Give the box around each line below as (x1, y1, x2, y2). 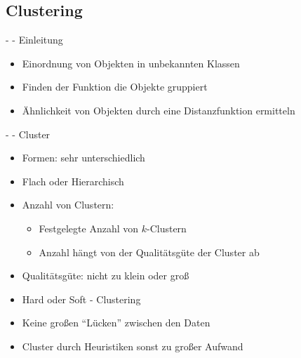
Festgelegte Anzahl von (39, 220, 139, 235)
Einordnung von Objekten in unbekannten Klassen (22, 55, 240, 70)
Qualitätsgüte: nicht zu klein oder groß (22, 268, 189, 283)
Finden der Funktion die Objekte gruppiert (22, 79, 208, 94)
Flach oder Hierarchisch (22, 173, 124, 188)
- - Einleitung (6, 32, 63, 47)
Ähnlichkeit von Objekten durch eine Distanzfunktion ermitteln (22, 102, 295, 117)
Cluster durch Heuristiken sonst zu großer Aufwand (22, 338, 243, 353)
